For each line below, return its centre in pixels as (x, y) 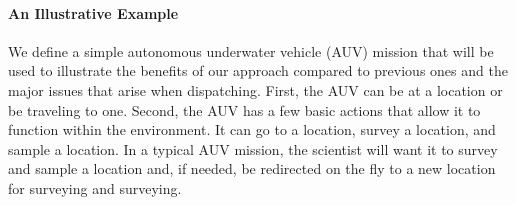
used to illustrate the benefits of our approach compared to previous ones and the (258, 70)
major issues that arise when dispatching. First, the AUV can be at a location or (255, 89)
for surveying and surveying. (95, 187)
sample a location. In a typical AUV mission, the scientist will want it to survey (253, 148)
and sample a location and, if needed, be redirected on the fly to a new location (252, 168)
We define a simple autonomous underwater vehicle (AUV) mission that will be (251, 50)
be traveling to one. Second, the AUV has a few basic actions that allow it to (244, 109)
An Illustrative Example (93, 12)
